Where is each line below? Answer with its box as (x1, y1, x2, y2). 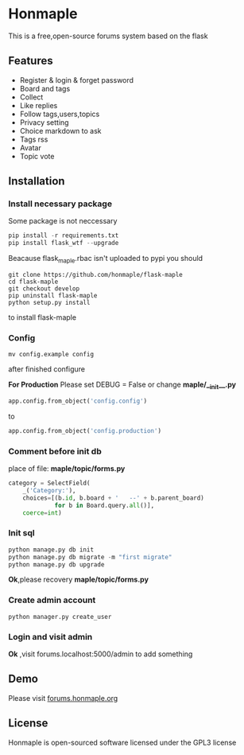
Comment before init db (8, 446, 102, 457)
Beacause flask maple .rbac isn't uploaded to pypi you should (8, 254, 203, 265)
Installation (8, 174, 65, 188)
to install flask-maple (8, 312, 77, 322)
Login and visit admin (8, 631, 93, 642)
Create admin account (8, 594, 96, 605)
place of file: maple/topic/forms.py (8, 464, 126, 473)
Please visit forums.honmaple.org (8, 693, 118, 702)
